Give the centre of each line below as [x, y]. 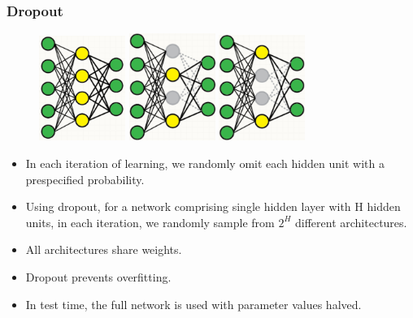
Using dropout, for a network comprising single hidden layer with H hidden [213, 206]
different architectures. [351, 222]
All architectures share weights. [104, 249]
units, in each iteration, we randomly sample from [150, 222]
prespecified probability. [85, 179]
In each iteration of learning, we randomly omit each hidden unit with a [205, 163]
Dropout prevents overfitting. [98, 277]
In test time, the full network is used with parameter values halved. [193, 304]
